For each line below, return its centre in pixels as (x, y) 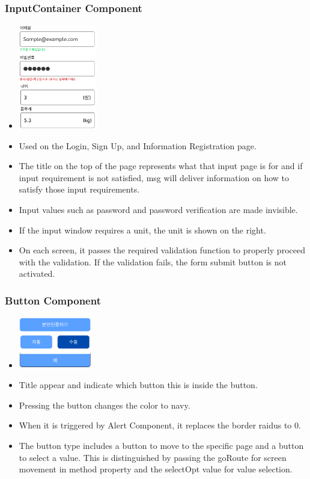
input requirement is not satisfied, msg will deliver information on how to (154, 177)
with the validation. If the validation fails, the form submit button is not (153, 261)
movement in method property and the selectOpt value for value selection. (156, 469)
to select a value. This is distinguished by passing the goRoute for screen (153, 457)
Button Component (53, 300)
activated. (37, 273)
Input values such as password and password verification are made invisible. (158, 210)
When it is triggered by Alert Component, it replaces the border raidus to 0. (160, 425)
